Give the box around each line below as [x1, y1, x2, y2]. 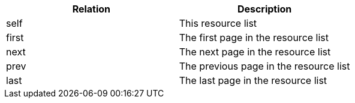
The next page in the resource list [179, 46, 331, 58]
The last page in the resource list [179, 74, 327, 86]
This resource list [179, 17, 257, 29]
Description [237, 3, 292, 15]
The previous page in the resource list [179, 60, 350, 72]
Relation [72, 3, 111, 15]
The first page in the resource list [179, 32, 329, 43]
